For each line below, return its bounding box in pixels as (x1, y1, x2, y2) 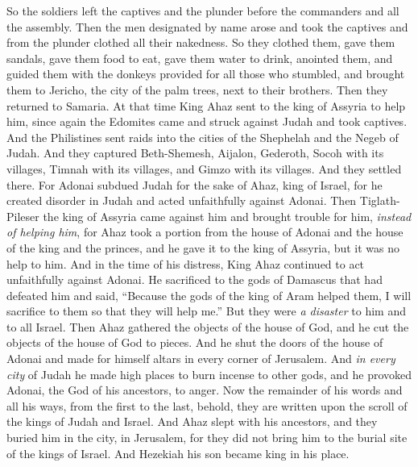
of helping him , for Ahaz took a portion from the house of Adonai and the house (6, 223, 404, 240)
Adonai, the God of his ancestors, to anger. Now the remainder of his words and (6, 382, 403, 398)
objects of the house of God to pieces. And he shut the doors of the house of (6, 334, 383, 351)
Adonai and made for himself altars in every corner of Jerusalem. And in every (6, 350, 395, 367)
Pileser (6, 207, 39, 224)
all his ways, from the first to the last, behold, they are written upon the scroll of (6, 397, 408, 414)
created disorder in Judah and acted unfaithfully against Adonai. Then (6, 192, 357, 209)
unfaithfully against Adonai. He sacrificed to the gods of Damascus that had (6, 271, 383, 288)
